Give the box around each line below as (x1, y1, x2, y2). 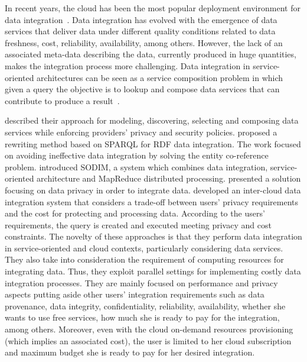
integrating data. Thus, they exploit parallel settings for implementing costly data (5, 265, 301, 277)
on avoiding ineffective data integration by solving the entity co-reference (5, 149, 269, 161)
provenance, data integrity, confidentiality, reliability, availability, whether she (5, 299, 286, 312)
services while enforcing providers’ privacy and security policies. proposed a (5, 125, 277, 138)
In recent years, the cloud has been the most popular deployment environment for (5, 2, 301, 14)
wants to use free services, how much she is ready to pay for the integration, (5, 311, 280, 324)
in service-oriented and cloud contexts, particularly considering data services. (5, 241, 283, 254)
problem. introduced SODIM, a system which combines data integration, (5, 160, 268, 173)
